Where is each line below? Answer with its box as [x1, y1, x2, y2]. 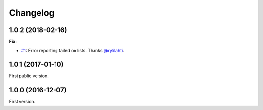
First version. [9, 99, 36, 105]
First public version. [9, 73, 49, 79]
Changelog [9, 7, 55, 18]
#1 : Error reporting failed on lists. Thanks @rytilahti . [21, 48, 124, 54]
